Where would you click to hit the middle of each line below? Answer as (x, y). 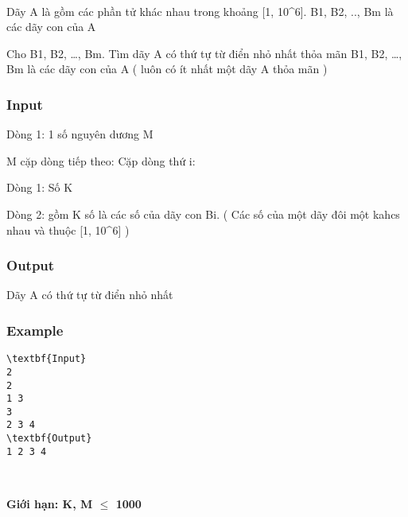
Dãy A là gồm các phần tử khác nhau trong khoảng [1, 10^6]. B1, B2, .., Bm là (200, 11)
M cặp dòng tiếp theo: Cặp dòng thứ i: (101, 160)
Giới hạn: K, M (50, 504)
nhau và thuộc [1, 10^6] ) (68, 229)
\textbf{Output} (49, 439)
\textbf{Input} (47, 359)
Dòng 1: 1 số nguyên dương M (80, 134)
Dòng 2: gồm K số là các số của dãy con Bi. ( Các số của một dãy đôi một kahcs (203, 214)
